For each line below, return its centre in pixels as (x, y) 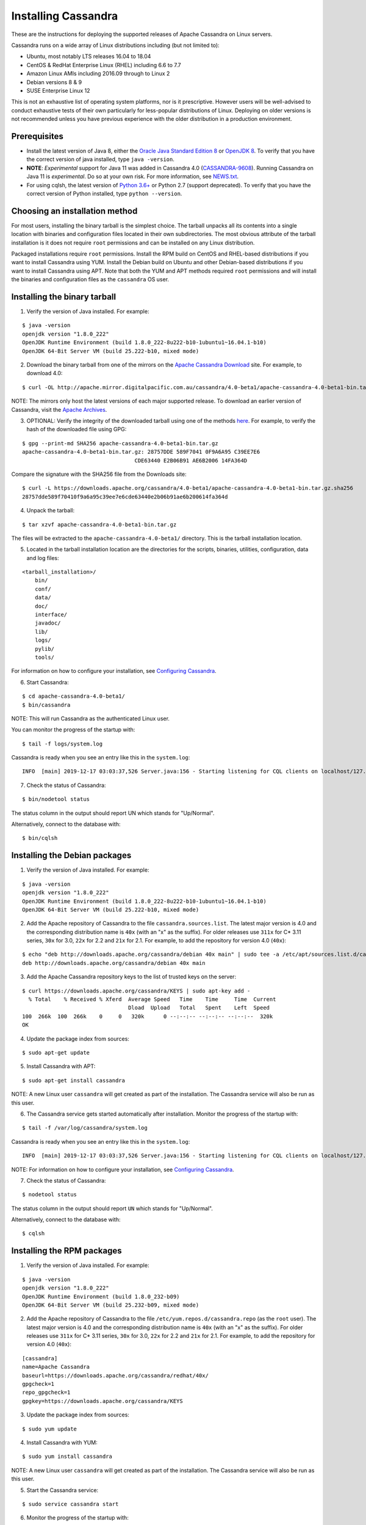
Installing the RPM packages (66, 1251)
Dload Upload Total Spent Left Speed (199, 1008)
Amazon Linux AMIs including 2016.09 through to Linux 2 (98, 74)
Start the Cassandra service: (63, 1490)
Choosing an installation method (74, 211)
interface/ (51, 615)
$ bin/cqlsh (40, 838)
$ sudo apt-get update (56, 1053)
